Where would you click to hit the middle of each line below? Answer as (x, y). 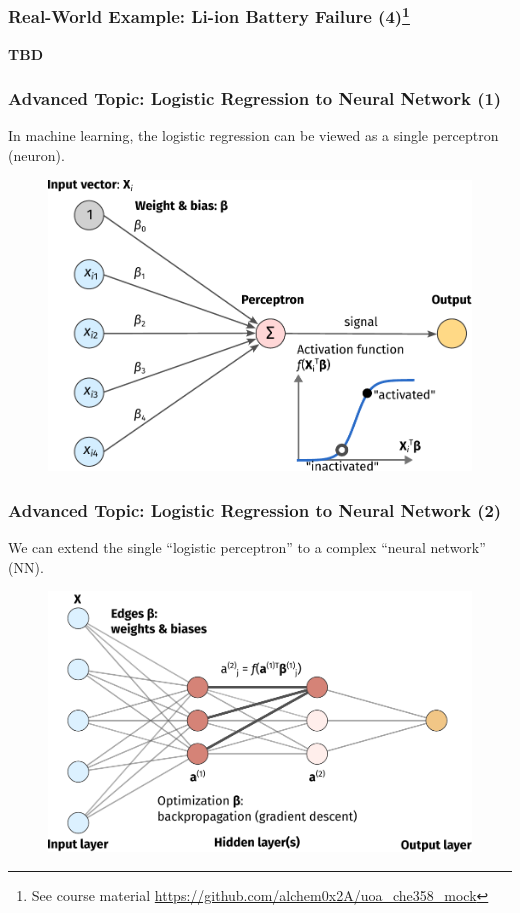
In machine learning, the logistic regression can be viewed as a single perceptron (253, 135)
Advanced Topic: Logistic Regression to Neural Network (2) (255, 509)
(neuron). (36, 155)
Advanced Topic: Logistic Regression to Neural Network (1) (255, 98)
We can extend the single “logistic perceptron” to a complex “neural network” (247, 547)
